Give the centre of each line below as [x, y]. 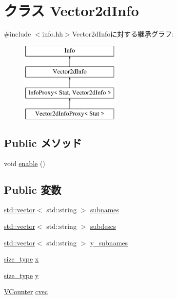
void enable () [25, 163]
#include [18, 34]
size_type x [21, 259]
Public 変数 [33, 189]
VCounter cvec [26, 291]
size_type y [21, 275]
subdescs [103, 226]
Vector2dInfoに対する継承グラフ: [123, 34]
